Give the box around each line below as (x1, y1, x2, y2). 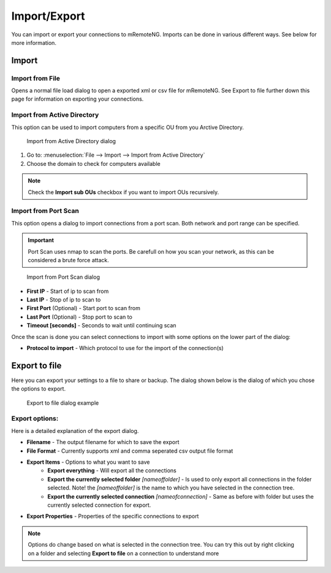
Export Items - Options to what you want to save (26, 458, 150, 466)
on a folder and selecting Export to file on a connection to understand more (28, 550, 219, 557)
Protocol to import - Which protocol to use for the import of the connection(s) (26, 345, 224, 352)
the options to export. (11, 385, 66, 392)
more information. (11, 39, 56, 46)
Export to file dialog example (26, 399, 99, 407)
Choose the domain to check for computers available (26, 160, 161, 167)
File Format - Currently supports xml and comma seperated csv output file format (26, 447, 234, 454)
